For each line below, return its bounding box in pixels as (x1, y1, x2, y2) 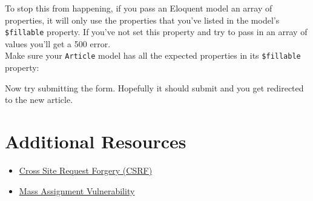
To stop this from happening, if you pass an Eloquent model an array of (5, 2, 272, 14)
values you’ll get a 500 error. (5, 37, 111, 50)
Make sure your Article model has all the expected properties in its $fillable (5, 49, 301, 62)
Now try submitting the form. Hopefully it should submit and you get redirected (5, 81, 304, 94)
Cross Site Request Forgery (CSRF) (19, 164, 153, 176)
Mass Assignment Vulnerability (19, 184, 135, 197)
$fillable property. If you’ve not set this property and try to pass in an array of (5, 25, 308, 38)
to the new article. (5, 93, 73, 106)
